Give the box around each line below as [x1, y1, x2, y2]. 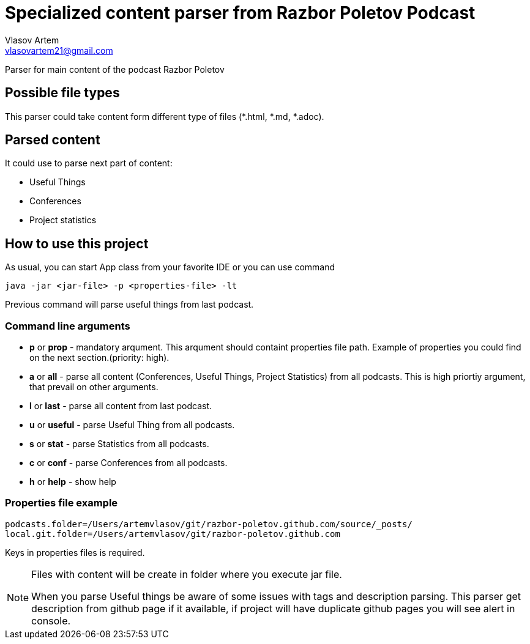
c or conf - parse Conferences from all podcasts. [29, 457, 228, 468]
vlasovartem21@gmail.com [5, 45, 113, 56]
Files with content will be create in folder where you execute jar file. [31, 568, 342, 580]
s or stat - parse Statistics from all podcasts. [29, 439, 209, 450]
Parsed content [5, 132, 100, 148]
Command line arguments [5, 319, 130, 332]
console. [31, 614, 71, 627]
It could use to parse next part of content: [5, 158, 173, 169]
